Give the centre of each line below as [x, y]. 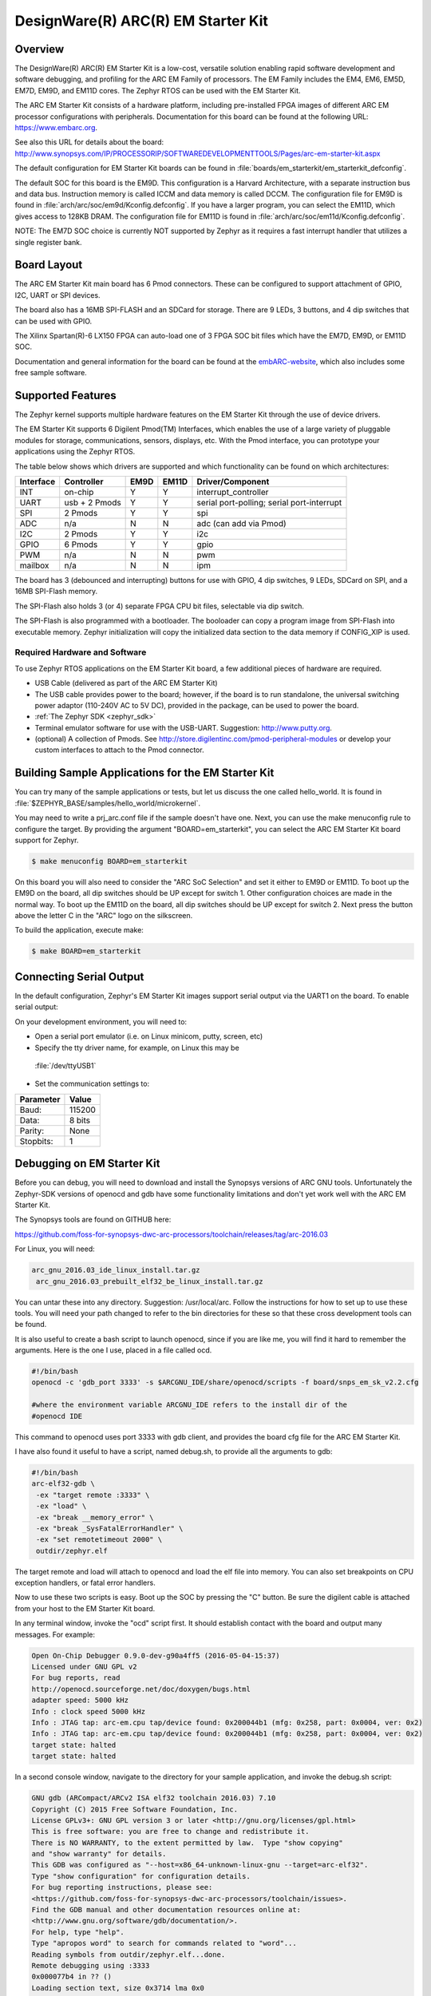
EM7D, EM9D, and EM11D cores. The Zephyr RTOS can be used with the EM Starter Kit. [158, 90]
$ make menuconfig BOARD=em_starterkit [109, 861]
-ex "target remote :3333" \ [93, 1495]
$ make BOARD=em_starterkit [86, 951]
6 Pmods [81, 545]
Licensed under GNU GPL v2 [84, 1667]
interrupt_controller [233, 493]
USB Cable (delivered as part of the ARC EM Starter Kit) [127, 683]
